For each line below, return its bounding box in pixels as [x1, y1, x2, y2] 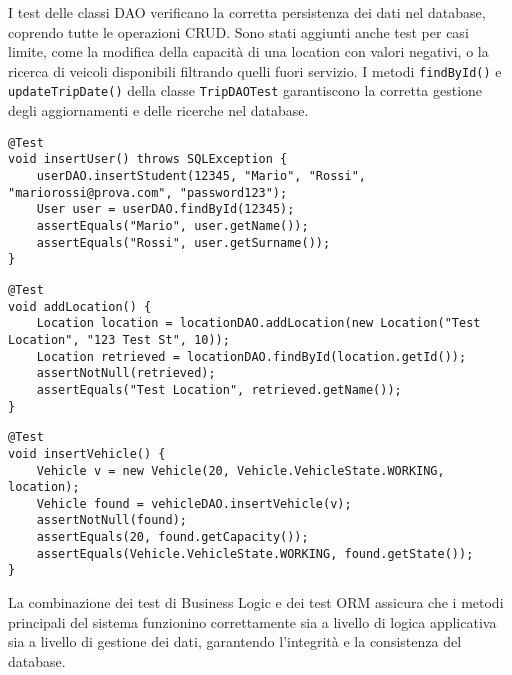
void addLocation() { [8, 299, 152, 314]
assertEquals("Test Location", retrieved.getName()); [36, 382, 402, 397]
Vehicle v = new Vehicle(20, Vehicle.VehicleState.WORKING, [36, 463, 445, 478]
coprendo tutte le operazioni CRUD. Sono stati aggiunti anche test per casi [8, 21, 469, 42]
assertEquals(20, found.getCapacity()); [36, 530, 309, 545]
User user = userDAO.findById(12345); [36, 202, 295, 217]
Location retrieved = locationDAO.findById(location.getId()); [36, 349, 467, 364]
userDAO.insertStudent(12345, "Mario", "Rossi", [36, 169, 366, 183]
